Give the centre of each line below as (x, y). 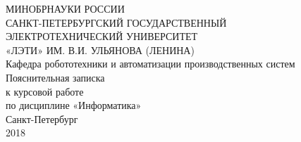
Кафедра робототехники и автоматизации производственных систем (150, 64)
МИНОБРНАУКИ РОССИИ (65, 8)
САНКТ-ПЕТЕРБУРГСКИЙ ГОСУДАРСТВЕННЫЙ (116, 22)
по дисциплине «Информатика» (74, 105)
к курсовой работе (45, 91)
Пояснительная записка (55, 77)
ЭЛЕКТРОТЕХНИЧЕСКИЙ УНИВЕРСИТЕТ (102, 36)
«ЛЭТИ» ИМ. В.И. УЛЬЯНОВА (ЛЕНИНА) (100, 50)
